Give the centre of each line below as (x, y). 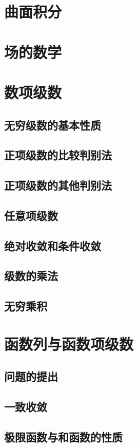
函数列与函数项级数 (69, 343)
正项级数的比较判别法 (58, 155)
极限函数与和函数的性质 (63, 436)
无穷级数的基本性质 (53, 125)
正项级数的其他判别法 (58, 185)
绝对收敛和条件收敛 (53, 245)
